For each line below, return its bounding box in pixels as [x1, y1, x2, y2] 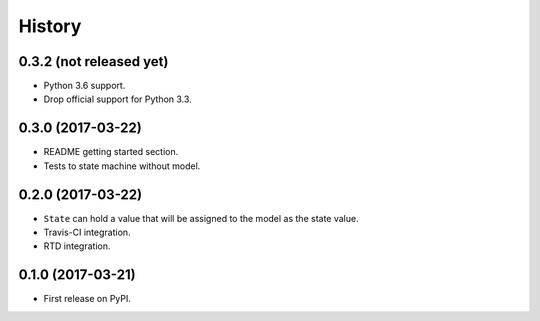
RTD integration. [43, 240, 111, 252]
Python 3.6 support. [43, 80, 126, 92]
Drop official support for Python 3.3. [43, 93, 192, 105]
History [18, 15, 82, 37]
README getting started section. [43, 146, 179, 158]
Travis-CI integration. [43, 226, 131, 239]
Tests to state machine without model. [43, 160, 201, 172]
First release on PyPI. [43, 293, 132, 305]
